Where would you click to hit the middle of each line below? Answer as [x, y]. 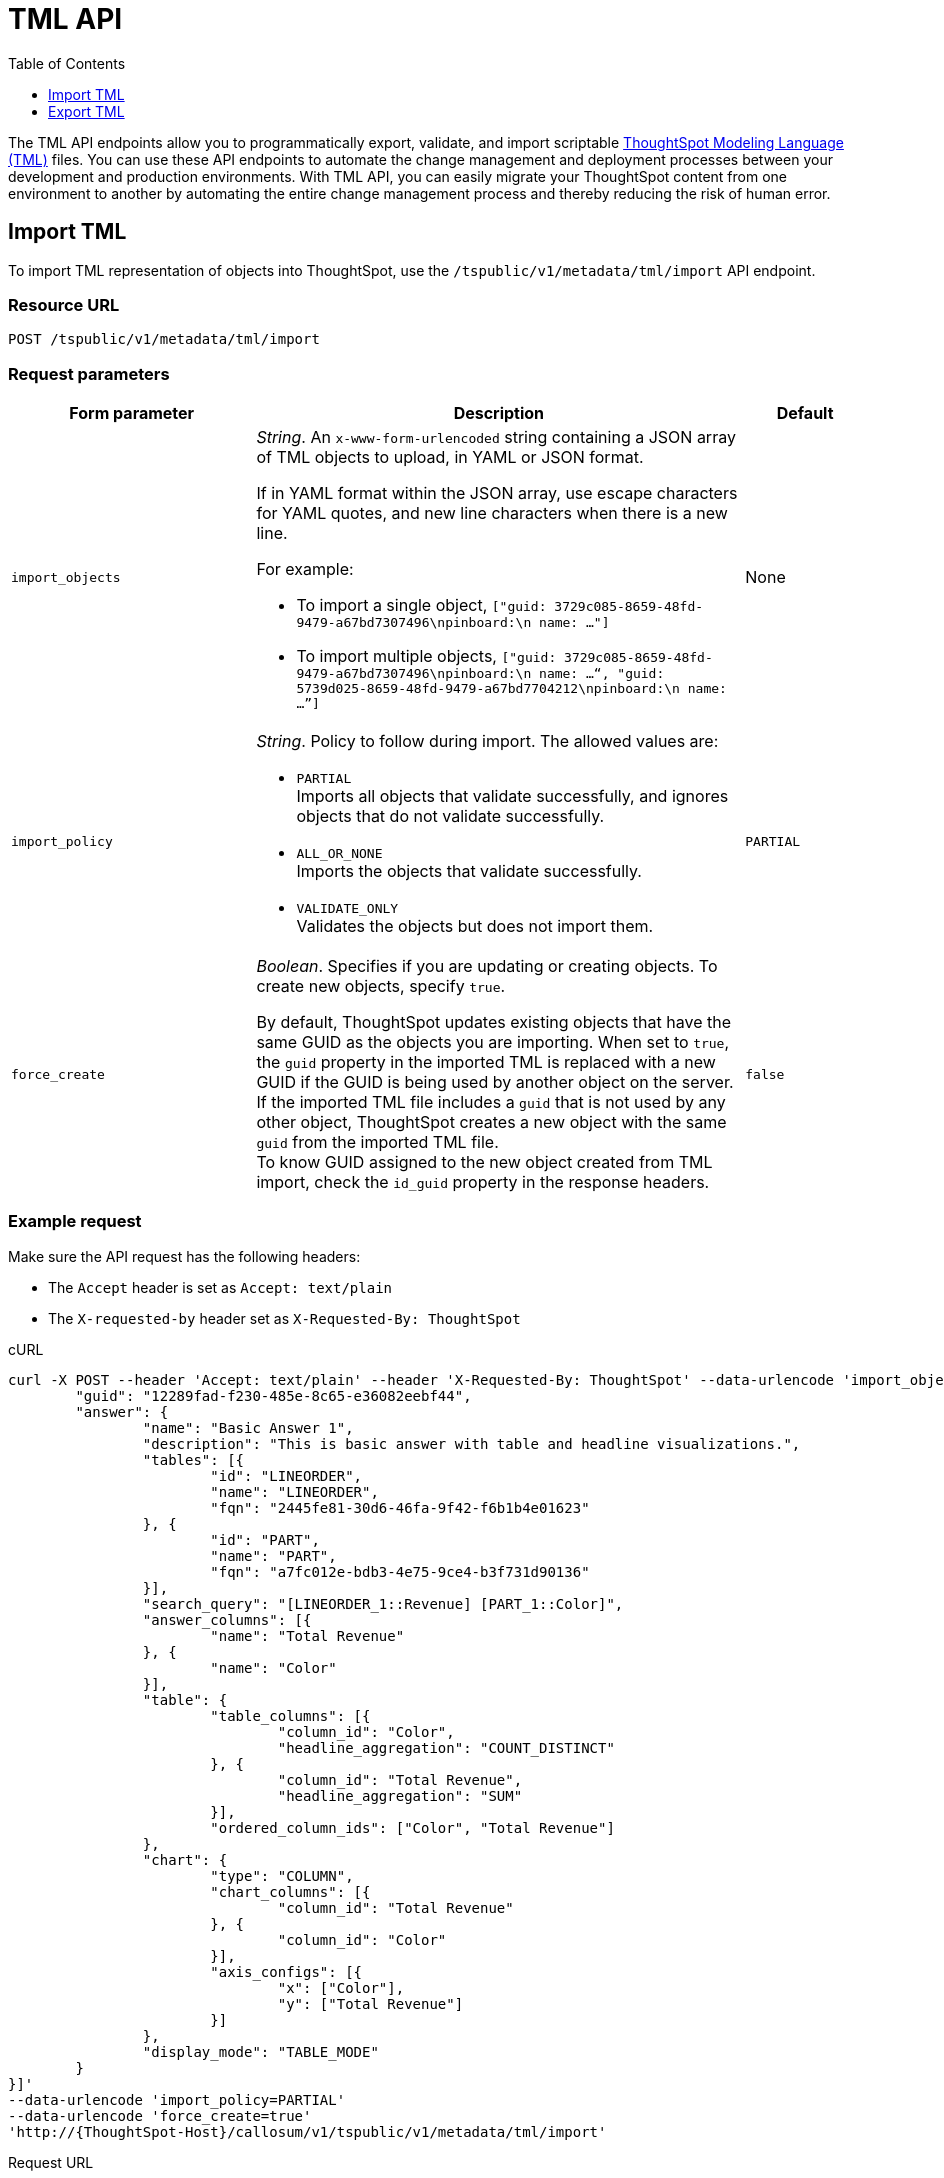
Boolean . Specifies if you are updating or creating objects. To [487, 966]
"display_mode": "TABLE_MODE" [260, 2051]
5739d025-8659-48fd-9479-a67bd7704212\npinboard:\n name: [511, 689]
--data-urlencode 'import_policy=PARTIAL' [177, 2099]
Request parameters [89, 373]
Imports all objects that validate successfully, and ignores [512, 796]
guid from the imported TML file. [377, 1142]
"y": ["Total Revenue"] [370, 2003]
